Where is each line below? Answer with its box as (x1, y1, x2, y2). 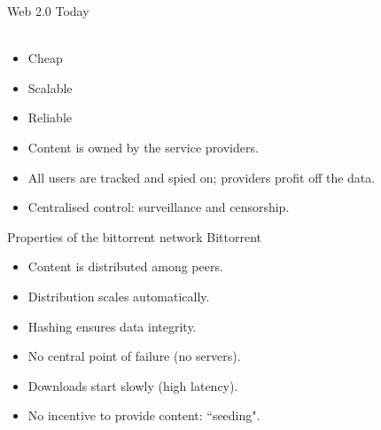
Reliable (27, 108, 72, 127)
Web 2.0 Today (7, 2, 89, 20)
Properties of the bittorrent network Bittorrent (7, 227, 261, 246)
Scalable (27, 78, 73, 97)
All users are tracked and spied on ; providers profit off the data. (27, 168, 376, 186)
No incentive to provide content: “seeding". (27, 406, 260, 425)
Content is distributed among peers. (27, 257, 223, 276)
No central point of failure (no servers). (27, 347, 241, 365)
